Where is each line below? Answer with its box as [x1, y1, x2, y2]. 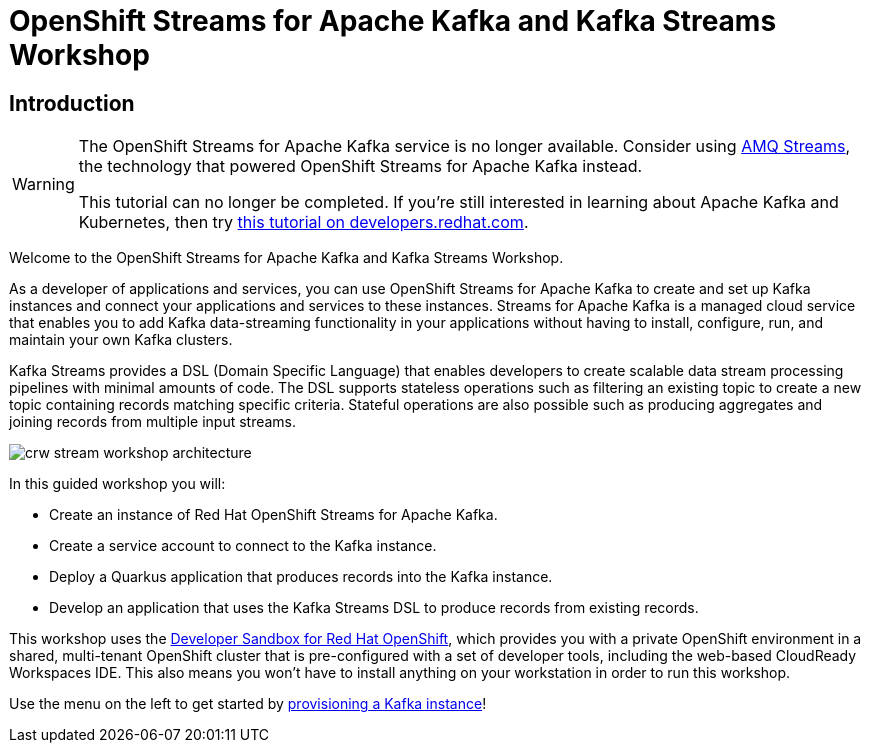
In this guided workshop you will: [9, 475, 226, 493]
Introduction [9, 90, 135, 116]
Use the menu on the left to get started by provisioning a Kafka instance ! [9, 695, 487, 713]
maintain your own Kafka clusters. [9, 331, 233, 349]
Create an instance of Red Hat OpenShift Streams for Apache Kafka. [49, 506, 498, 524]
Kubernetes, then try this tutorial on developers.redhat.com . [78, 212, 529, 233]
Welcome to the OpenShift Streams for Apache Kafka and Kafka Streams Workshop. [9, 249, 564, 267]
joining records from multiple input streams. [9, 413, 297, 431]
